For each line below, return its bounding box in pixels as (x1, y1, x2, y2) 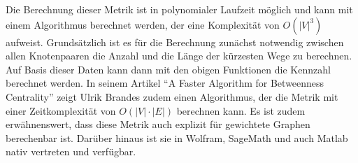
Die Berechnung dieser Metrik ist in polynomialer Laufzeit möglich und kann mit (6, 2, 353, 16)
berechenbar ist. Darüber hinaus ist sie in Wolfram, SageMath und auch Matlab (6, 130, 348, 145)
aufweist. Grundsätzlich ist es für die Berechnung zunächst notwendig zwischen (6, 34, 344, 49)
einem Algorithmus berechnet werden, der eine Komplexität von (6, 17, 280, 31)
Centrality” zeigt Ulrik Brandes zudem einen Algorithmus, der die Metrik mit (6, 89, 338, 104)
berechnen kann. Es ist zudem (176, 103, 306, 118)
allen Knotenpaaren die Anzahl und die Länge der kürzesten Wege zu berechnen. (6, 48, 352, 63)
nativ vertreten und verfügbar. (6, 144, 136, 159)
